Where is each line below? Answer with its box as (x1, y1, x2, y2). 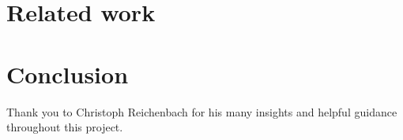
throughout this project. (6, 119, 123, 135)
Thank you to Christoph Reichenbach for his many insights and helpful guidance (6, 103, 397, 120)
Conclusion (6, 57, 129, 90)
